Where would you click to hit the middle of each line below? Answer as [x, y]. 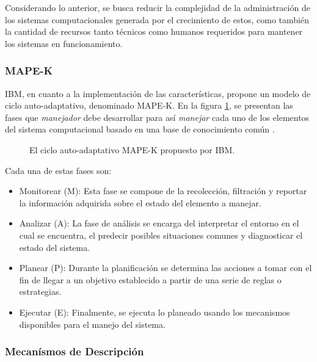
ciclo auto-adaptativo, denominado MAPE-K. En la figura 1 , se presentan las [149, 105]
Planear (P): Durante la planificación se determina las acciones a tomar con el [166, 268]
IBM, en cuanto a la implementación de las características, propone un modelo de [158, 93]
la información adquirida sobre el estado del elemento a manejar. [140, 202]
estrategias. [40, 291]
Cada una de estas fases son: [58, 170]
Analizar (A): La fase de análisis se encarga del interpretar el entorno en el [159, 223]
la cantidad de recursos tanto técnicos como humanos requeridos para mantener [154, 31]
